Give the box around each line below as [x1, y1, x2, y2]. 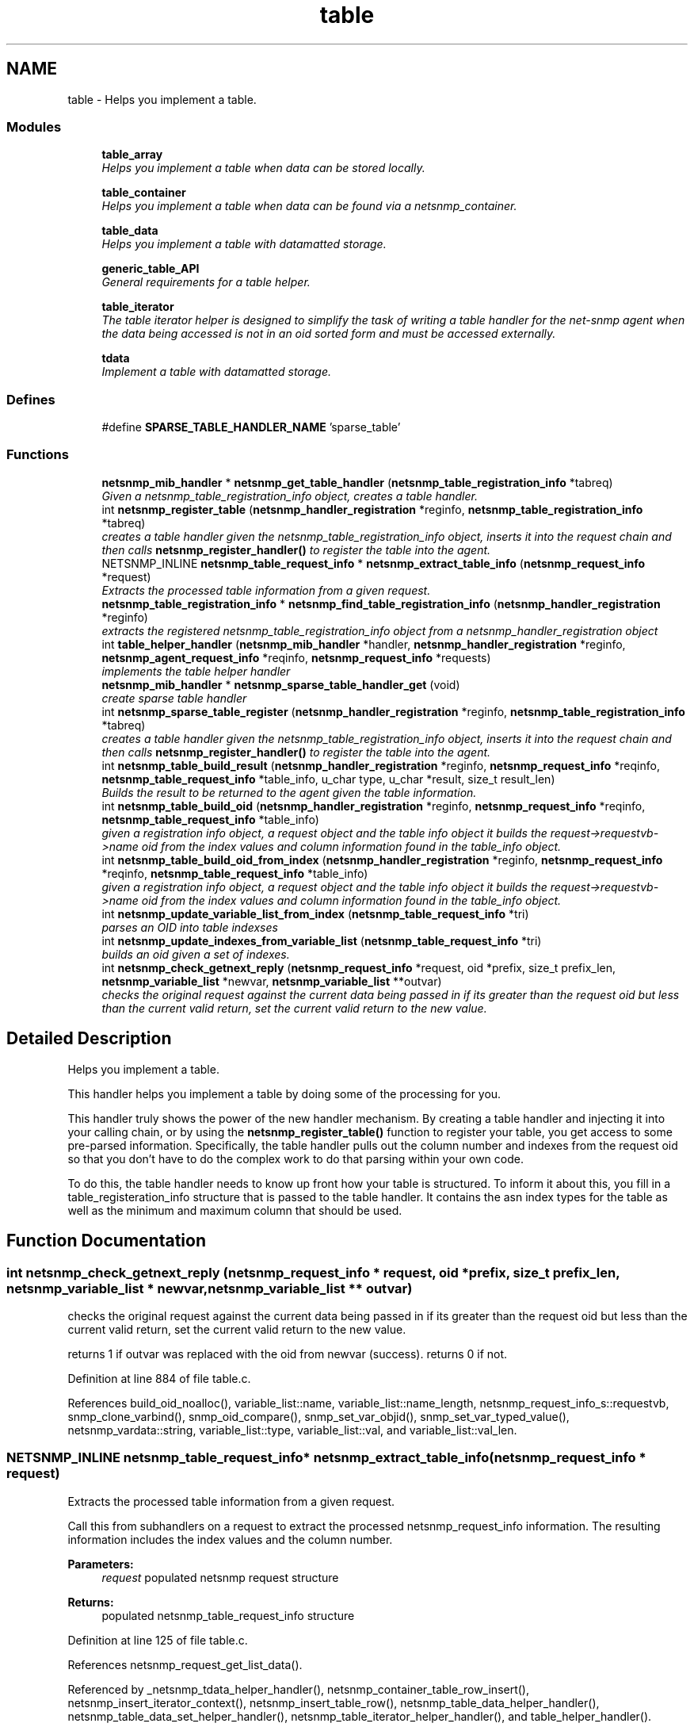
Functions [6, 446, 69, 463]
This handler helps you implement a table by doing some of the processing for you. [67, 1086, 501, 1101]
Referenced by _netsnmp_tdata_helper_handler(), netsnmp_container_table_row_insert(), [67, 1682, 530, 1696]
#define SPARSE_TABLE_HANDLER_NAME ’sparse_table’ [101, 420, 401, 435]
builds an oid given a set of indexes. [101, 947, 290, 961]
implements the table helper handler [101, 664, 291, 678]
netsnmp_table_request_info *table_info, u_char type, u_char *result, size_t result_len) [101, 772, 555, 786]
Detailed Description [6, 1028, 172, 1049]
